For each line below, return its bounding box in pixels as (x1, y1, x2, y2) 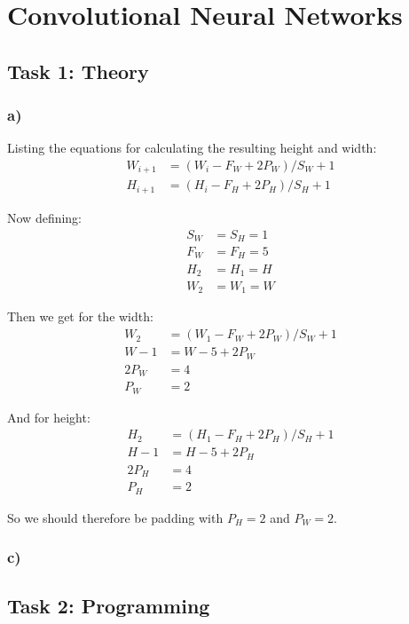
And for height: (7, 407, 90, 426)
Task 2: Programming (7, 592, 210, 620)
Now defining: (7, 208, 83, 226)
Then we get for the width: (7, 307, 153, 326)
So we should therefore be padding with (7, 508, 224, 526)
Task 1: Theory (7, 57, 149, 84)
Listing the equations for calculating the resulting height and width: (7, 138, 377, 157)
